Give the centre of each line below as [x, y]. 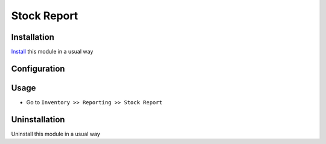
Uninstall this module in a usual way [56, 134]
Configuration [38, 68]
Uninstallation [38, 120]
